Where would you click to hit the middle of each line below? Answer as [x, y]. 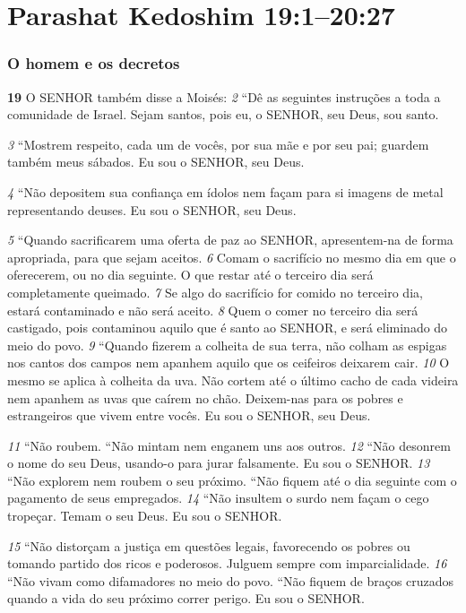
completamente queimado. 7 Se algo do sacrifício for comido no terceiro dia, [215, 292]
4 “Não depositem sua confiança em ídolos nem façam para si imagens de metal [225, 191]
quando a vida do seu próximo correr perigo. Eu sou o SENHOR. [186, 598]
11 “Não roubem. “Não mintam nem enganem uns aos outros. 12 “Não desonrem [229, 445]
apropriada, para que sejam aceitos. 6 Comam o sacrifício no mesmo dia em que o [232, 257]
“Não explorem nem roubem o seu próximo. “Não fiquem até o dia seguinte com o [232, 480]
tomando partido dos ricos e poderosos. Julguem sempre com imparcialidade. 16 [227, 563]
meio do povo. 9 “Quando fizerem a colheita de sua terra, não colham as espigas [227, 345]
